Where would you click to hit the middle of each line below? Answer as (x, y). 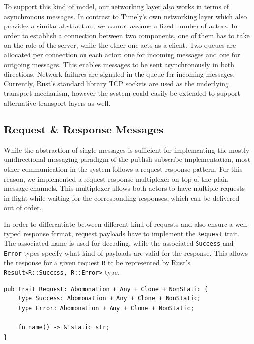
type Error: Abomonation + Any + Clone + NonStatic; (106, 308)
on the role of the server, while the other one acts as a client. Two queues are (120, 45)
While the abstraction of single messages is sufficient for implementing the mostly (127, 149)
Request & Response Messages (84, 129)
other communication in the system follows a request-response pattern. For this (123, 169)
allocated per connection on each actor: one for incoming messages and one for (122, 54)
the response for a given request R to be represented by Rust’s (97, 262)
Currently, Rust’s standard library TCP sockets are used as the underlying (116, 83)
